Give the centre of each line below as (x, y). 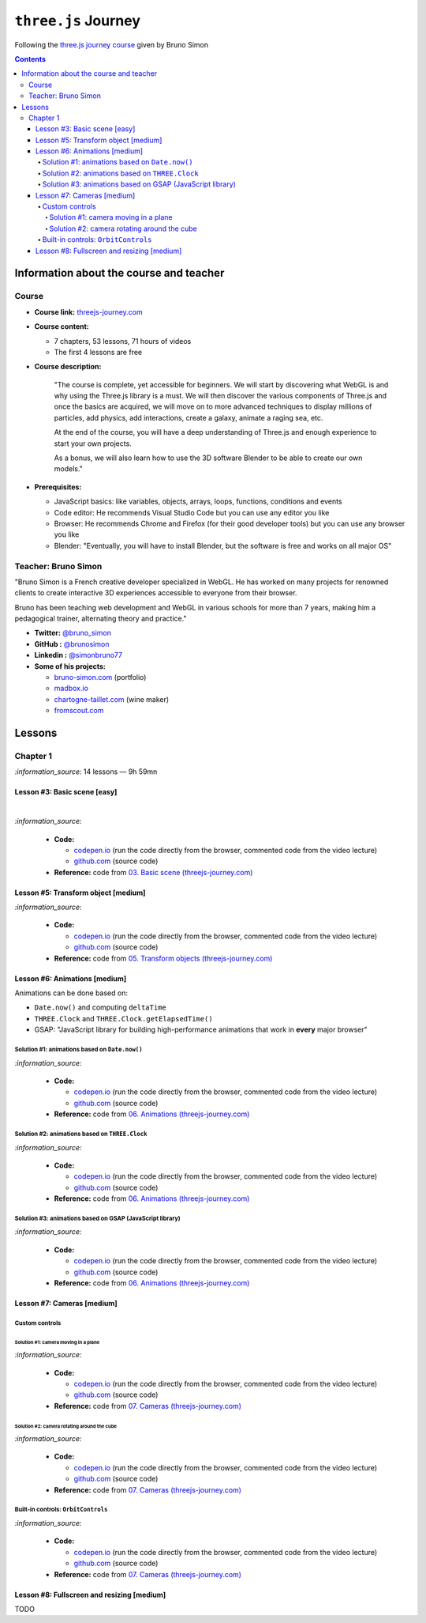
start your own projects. (93, 443)
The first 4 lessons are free (98, 352)
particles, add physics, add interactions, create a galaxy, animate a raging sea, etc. (189, 417)
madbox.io (71, 689)
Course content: (62, 326)
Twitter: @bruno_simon (73, 633)
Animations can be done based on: (71, 993)
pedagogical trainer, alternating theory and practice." (101, 619)
